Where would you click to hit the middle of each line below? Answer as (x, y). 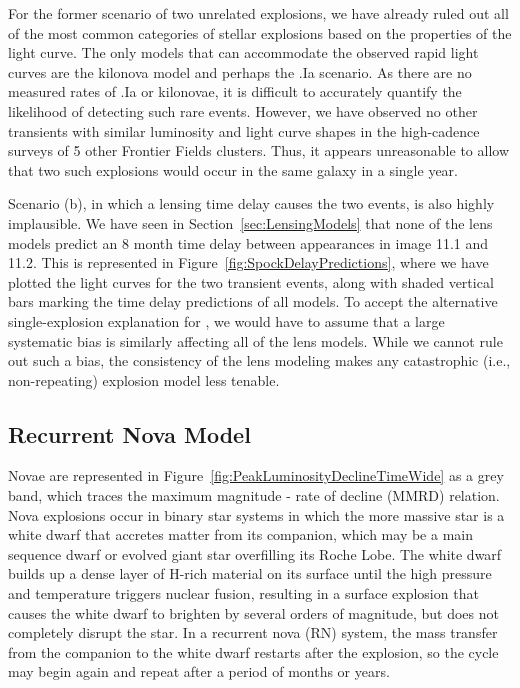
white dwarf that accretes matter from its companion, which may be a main (240, 534)
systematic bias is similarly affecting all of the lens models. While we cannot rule (255, 340)
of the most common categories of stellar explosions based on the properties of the (260, 32)
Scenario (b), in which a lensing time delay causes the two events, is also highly (251, 203)
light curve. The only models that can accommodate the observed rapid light (243, 52)
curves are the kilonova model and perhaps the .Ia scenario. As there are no (240, 71)
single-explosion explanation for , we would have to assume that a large (226, 320)
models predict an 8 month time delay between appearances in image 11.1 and (248, 242)
